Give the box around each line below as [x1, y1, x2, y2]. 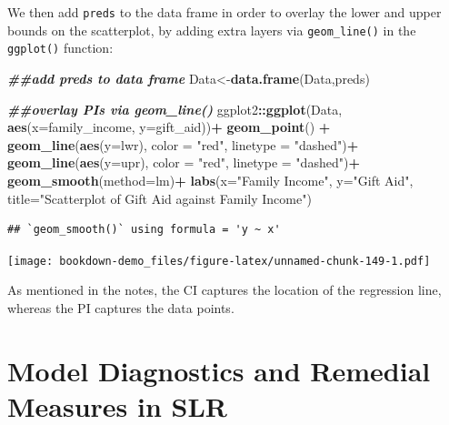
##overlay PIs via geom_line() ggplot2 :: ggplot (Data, [7, 99, 343, 118]
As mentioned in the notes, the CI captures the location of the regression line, [7, 280, 442, 299]
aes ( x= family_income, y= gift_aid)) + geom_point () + [7, 117, 331, 137]
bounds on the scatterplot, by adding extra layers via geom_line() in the [7, 20, 416, 39]
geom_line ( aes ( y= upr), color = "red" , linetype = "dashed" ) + [7, 153, 360, 172]
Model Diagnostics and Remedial [7, 351, 431, 389]
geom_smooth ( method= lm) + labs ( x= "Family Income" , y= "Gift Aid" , [7, 170, 414, 189]
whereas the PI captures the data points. [7, 298, 234, 317]
